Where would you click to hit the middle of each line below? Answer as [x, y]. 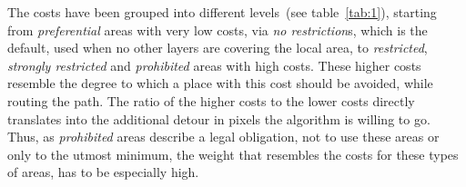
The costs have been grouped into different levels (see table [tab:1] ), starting [222, 12]
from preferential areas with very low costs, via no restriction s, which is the [218, 30]
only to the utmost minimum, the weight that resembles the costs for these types [233, 154]
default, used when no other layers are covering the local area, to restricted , [218, 48]
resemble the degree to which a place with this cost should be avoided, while [220, 83]
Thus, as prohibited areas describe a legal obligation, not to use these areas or [223, 137]
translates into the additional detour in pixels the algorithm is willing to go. [219, 118]
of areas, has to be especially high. [103, 172]
